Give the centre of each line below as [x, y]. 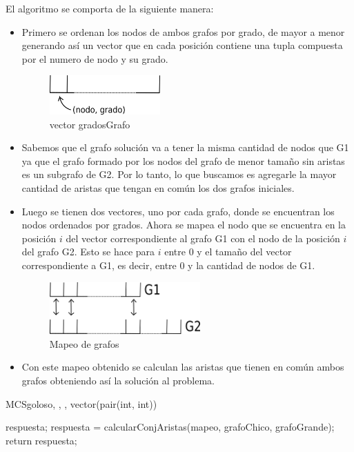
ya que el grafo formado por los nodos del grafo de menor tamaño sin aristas [183, 160]
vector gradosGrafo [90, 124]
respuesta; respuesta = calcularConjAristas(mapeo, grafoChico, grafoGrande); [170, 427]
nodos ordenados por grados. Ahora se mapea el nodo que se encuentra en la [184, 225]
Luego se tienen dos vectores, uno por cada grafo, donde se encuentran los [178, 211]
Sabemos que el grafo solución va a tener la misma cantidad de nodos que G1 [185, 147]
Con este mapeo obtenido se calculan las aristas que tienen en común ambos [183, 367]
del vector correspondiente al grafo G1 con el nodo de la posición [203, 238]
